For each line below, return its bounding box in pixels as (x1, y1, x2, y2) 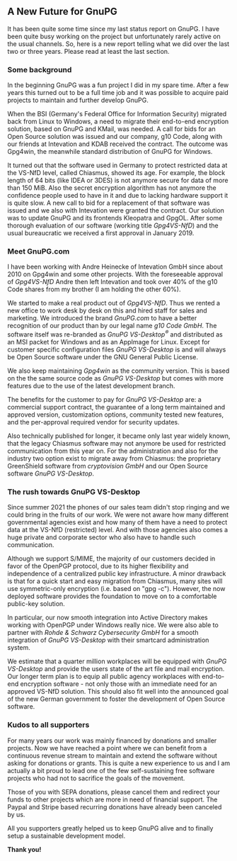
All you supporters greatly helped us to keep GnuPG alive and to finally (7, 823, 214, 832)
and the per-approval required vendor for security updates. (7, 418, 180, 427)
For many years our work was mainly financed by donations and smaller (7, 736, 217, 745)
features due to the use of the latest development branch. (7, 382, 175, 390)
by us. (7, 810, 25, 818)
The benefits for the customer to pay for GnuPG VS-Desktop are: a (7, 395, 202, 404)
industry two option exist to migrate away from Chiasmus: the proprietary (7, 454, 221, 463)
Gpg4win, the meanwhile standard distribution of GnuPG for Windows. (7, 147, 213, 156)
